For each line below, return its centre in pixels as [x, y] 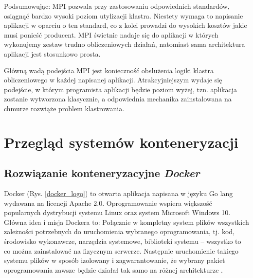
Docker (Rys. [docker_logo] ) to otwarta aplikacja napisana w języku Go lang [118, 193]
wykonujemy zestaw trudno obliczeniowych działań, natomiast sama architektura [125, 44]
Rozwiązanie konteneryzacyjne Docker [102, 173]
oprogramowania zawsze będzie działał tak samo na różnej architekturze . [113, 269]
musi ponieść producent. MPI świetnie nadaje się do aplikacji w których [111, 34]
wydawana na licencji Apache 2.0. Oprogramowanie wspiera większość [108, 203]
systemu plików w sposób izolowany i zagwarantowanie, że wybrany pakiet [115, 260]
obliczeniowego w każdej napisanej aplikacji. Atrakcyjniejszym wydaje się [113, 80]
